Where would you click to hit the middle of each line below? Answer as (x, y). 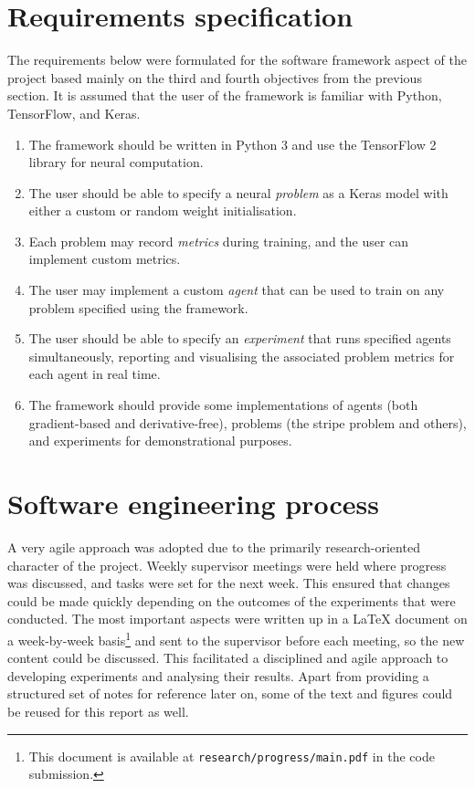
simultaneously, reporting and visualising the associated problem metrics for (242, 356)
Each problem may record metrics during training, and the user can (219, 241)
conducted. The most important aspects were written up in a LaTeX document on (237, 619)
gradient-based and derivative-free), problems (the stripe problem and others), (248, 422)
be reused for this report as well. (98, 711)
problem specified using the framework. (138, 307)
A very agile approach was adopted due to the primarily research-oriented (214, 546)
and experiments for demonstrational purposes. (160, 441)
